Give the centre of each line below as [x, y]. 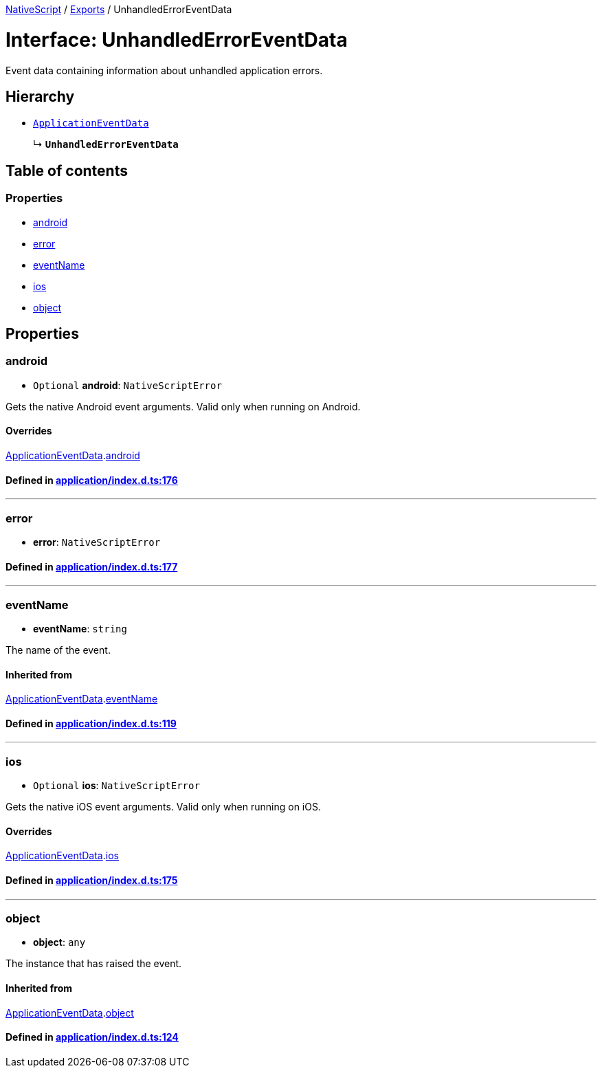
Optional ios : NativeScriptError [116, 786]
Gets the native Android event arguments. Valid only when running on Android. [183, 406]
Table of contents [67, 170]
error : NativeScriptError [97, 542]
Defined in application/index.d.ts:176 [92, 480]
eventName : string [80, 628]
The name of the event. [58, 650]
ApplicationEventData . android [73, 455]
